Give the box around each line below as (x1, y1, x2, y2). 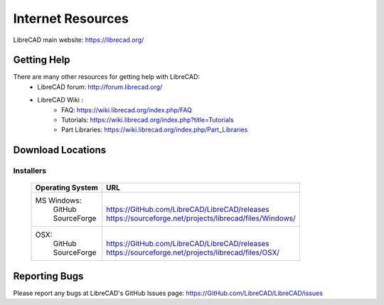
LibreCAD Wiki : (37, 96, 83, 105)
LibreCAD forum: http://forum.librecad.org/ (37, 82, 163, 91)
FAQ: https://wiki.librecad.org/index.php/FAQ (61, 105, 192, 114)
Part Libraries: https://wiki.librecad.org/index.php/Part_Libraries (61, 125, 248, 134)
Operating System (35, 183, 99, 193)
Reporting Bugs (13, 270, 84, 282)
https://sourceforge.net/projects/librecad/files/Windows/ (105, 213, 297, 223)
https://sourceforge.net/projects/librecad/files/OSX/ (105, 247, 280, 257)
